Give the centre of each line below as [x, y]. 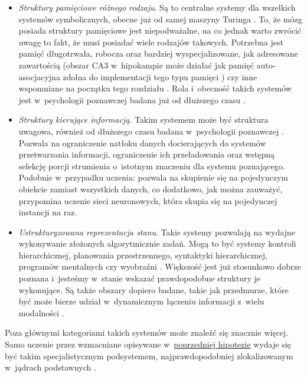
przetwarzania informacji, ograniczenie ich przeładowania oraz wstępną [146, 154]
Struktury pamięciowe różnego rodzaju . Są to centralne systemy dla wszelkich [157, 7]
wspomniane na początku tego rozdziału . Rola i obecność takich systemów [155, 88]
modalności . [41, 312]
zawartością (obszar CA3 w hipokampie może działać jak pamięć [136, 65]
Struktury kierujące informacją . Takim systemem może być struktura [143, 119]
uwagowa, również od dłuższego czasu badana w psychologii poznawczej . [151, 131]
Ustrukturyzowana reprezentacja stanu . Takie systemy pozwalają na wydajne [157, 232]
